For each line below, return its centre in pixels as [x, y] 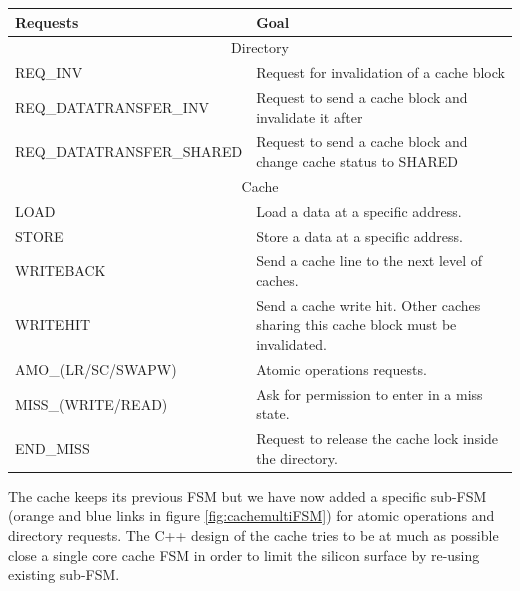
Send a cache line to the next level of [369, 260]
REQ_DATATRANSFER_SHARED [129, 151]
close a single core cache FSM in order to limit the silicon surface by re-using [244, 554]
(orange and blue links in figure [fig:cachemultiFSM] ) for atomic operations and [251, 515]
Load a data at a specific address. [359, 210]
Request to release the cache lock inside [377, 438]
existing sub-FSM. [64, 574]
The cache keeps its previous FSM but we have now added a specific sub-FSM [247, 495]
